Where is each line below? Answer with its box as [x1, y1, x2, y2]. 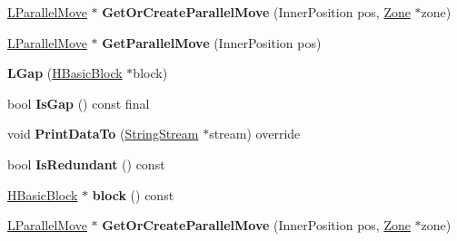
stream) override [209, 124, 301, 143]
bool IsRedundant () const [7, 154, 165, 173]
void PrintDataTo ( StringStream [7, 124, 199, 143]
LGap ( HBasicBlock [7, 63, 123, 82]
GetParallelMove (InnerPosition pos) [102, 33, 322, 52]
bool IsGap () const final [7, 93, 150, 112]
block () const [92, 185, 174, 204]
